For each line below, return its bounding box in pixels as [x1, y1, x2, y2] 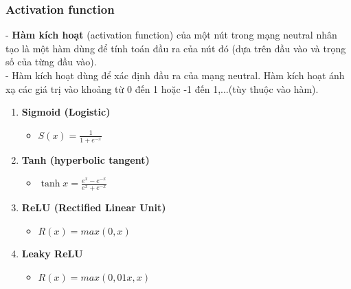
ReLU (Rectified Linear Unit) [21, 200, 166, 215]
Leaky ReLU [21, 246, 83, 261]
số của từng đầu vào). [5, 54, 97, 69]
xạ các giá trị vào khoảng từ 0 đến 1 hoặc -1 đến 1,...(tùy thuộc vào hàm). [5, 81, 319, 96]
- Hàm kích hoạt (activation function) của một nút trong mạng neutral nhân [5, 28, 337, 42]
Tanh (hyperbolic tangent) [21, 152, 150, 167]
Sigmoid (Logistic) [21, 105, 111, 119]
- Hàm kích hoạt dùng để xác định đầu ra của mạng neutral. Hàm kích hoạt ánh [5, 68, 345, 82]
